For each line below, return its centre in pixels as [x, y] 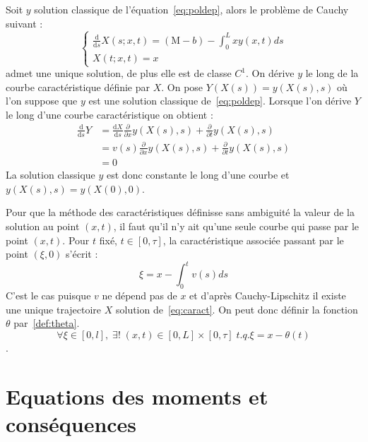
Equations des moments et [137, 396]
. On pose [182, 86]
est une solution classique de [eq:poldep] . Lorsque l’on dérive [220, 101]
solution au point [43, 226]
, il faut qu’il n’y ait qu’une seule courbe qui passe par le [236, 226]
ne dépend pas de [140, 295]
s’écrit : [82, 254]
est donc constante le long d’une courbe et [198, 175]
